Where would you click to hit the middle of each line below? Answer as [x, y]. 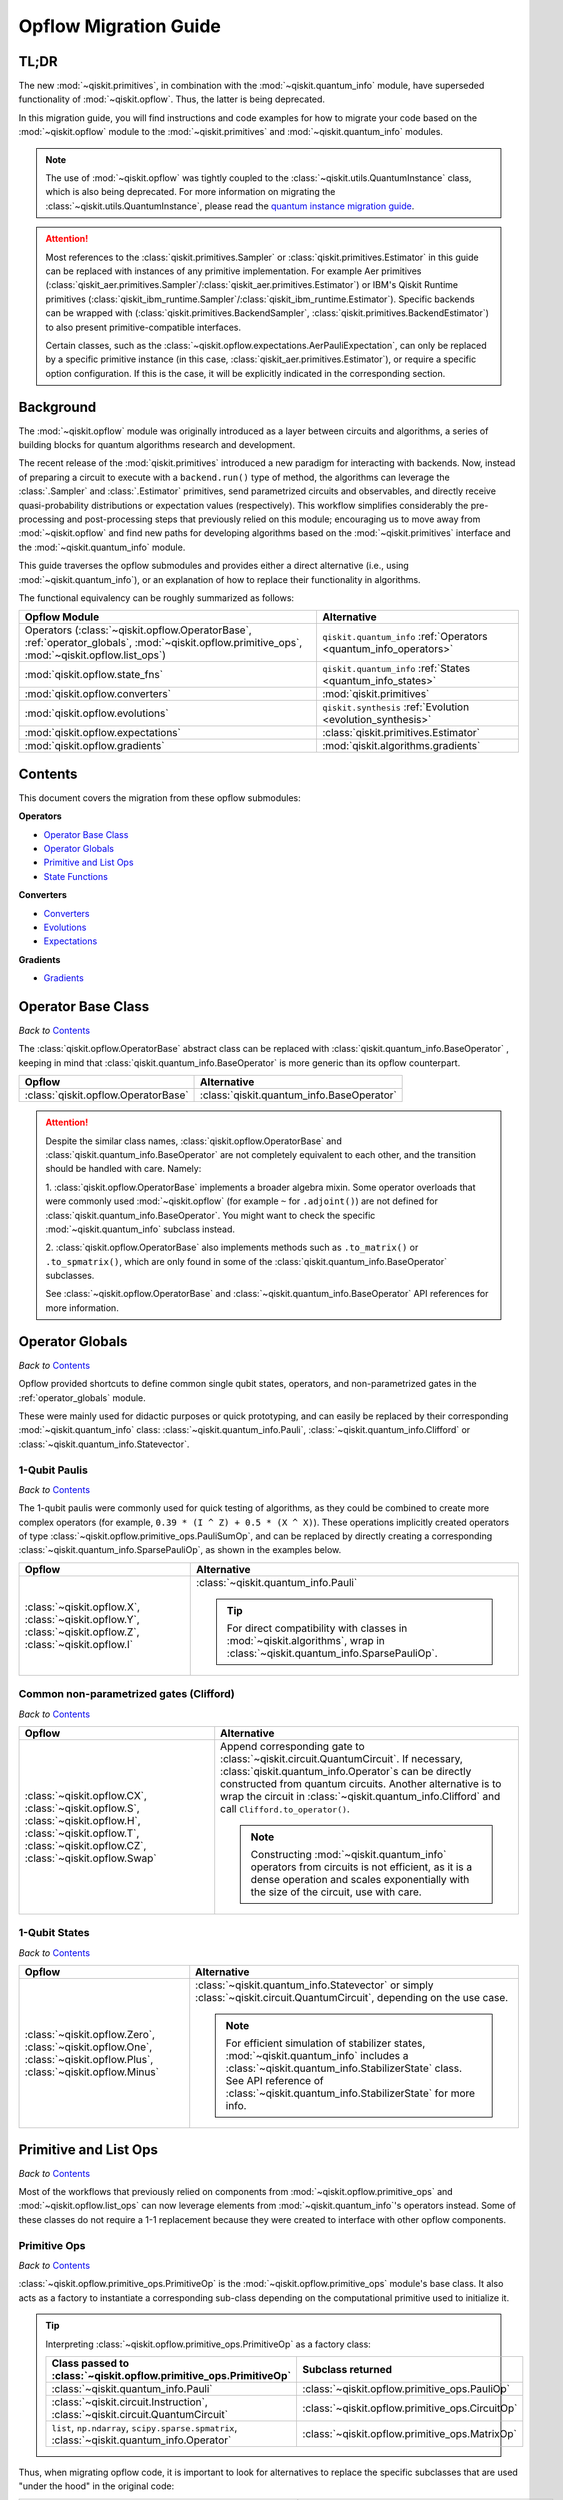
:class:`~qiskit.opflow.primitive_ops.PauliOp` [406, 2388]
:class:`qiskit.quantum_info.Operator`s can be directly [346, 1771]
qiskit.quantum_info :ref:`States [395, 668]
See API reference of [274, 2081]
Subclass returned [347, 2369]
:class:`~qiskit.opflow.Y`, [82, 1619]
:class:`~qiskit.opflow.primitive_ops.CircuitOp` [410, 2408]
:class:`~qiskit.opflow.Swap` [90, 1858]
